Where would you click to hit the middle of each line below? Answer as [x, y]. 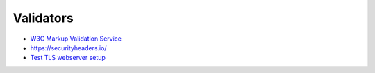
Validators [43, 18]
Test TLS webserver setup [68, 58]
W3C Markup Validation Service [76, 39]
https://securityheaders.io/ [68, 48]
